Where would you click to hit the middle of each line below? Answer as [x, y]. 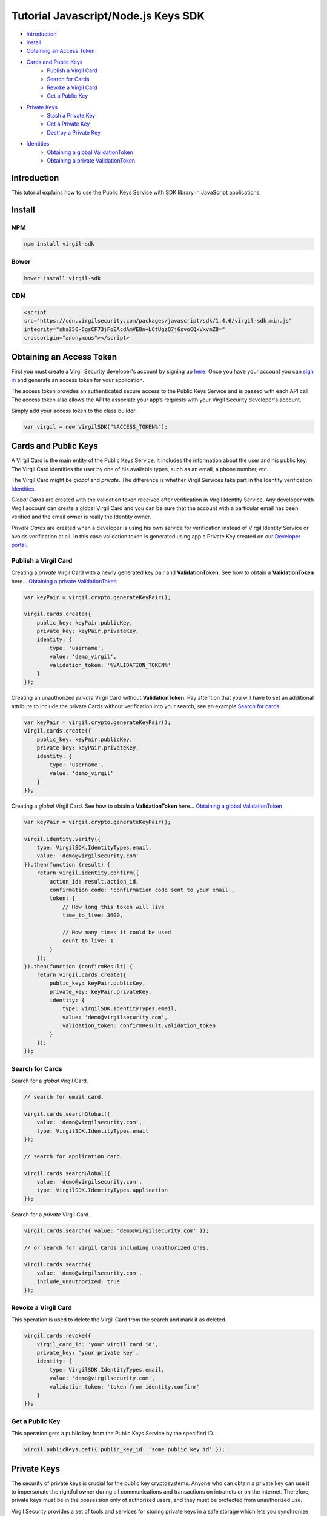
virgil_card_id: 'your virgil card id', [97, 1344]
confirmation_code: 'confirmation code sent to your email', [142, 890]
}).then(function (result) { [67, 864]
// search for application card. [74, 1156]
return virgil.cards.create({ [81, 974]
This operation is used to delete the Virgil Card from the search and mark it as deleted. [119, 1320]
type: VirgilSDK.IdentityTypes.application [102, 1190]
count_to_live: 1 [88, 941]
